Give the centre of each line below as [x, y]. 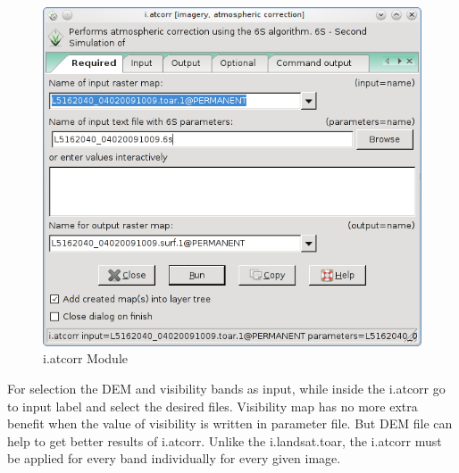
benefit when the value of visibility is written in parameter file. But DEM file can [230, 423]
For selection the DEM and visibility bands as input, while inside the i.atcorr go [226, 388]
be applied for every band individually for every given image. [174, 458]
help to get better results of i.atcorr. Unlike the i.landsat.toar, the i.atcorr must [225, 440]
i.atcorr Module [85, 358]
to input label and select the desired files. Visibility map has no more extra [213, 406]
